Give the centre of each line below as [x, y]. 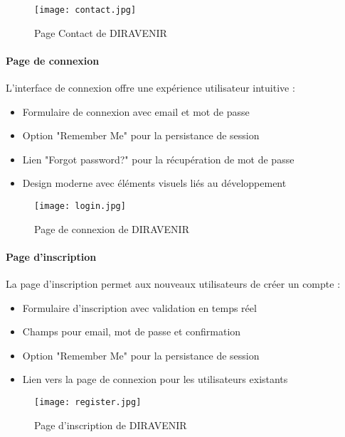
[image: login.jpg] [80, 206]
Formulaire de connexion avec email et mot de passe [136, 111]
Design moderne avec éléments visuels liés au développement [154, 183]
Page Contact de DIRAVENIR [101, 32]
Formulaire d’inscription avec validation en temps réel [139, 307]
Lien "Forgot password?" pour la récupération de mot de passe [158, 159]
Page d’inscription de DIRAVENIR [111, 425]
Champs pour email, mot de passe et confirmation [132, 331]
